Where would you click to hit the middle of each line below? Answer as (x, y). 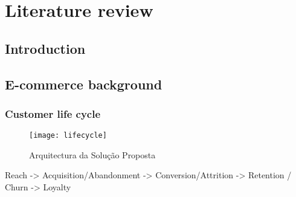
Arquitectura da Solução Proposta (92, 154)
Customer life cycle (53, 113)
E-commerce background (84, 84)
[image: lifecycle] (68, 136)
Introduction (45, 48)
